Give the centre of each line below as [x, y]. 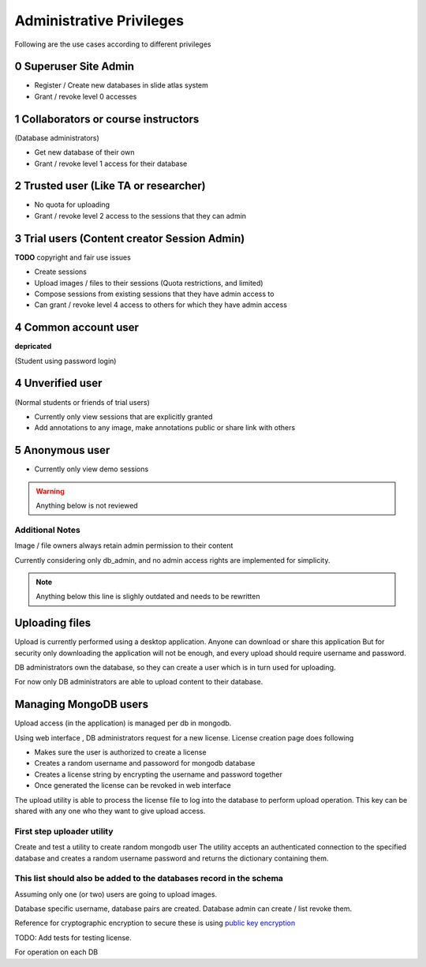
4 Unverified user [58, 383]
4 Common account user [77, 328]
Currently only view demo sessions [92, 469]
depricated [33, 347]
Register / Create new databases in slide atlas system [121, 85]
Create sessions [60, 272]
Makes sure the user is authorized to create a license [120, 752]
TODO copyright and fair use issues [73, 257]
